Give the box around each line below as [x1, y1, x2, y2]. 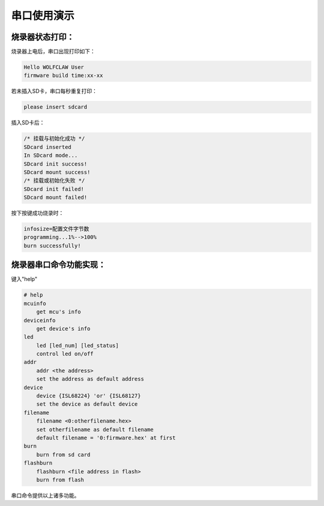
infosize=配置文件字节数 [23, 226, 89, 232]
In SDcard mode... [23, 152, 78, 159]
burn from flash [36, 476, 84, 483]
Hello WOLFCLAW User [23, 64, 84, 71]
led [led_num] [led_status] [36, 342, 119, 349]
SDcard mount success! [23, 169, 91, 175]
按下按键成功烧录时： [11, 209, 64, 217]
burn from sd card [36, 451, 91, 458]
